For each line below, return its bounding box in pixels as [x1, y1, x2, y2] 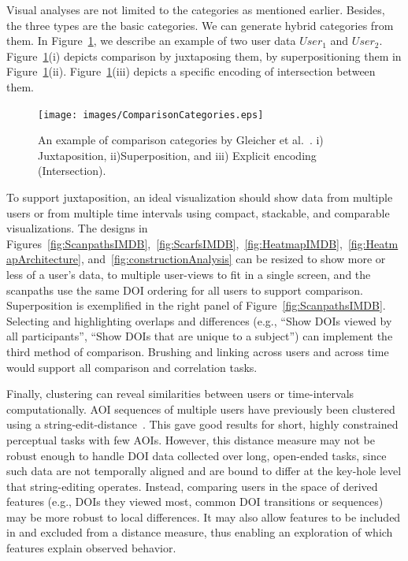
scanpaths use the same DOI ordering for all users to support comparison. [6, 281, 363, 298]
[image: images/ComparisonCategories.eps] [38, 109, 264, 121]
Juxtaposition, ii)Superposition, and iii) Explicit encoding [38, 147, 317, 163]
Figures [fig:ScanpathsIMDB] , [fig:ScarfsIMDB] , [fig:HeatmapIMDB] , [6, 235, 343, 251]
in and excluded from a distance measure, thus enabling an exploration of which [6, 524, 393, 541]
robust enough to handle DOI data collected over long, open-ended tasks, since [6, 447, 387, 463]
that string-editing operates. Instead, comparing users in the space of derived [6, 477, 378, 494]
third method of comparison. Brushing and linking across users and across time [6, 343, 389, 359]
